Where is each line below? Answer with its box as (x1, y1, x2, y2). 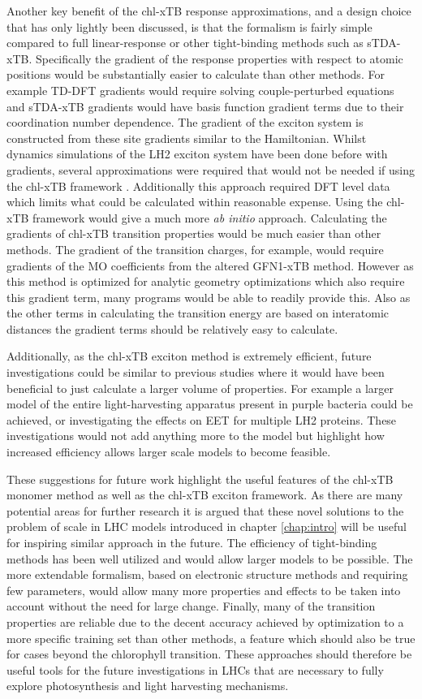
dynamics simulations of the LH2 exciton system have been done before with (6, 145, 388, 162)
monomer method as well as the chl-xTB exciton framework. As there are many (6, 486, 403, 503)
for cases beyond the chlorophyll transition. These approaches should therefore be (6, 645, 412, 662)
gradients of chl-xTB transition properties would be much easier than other (6, 225, 381, 242)
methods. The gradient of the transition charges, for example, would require (6, 240, 384, 257)
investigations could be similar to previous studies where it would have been (6, 364, 385, 381)
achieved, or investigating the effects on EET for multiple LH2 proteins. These (6, 411, 397, 428)
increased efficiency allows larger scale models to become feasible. (6, 443, 331, 460)
